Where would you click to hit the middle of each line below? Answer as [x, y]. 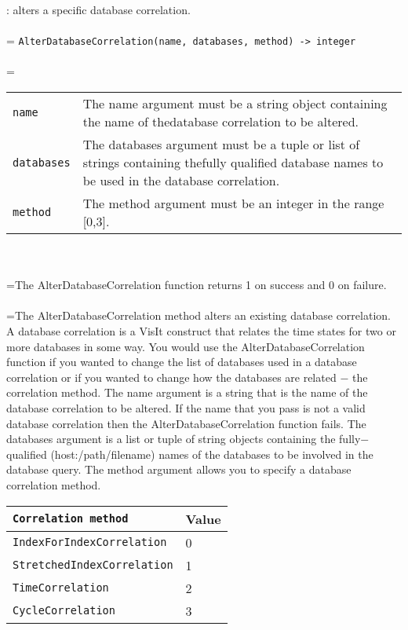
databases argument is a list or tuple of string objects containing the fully [184, 439]
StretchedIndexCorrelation [93, 565]
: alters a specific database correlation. [98, 9]
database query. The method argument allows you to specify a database [179, 469]
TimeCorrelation [61, 588]
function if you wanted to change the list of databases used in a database [182, 362]
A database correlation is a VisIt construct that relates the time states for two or [201, 331]
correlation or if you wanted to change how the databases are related [171, 377]
